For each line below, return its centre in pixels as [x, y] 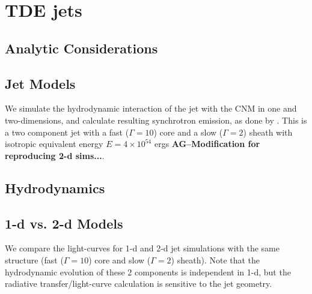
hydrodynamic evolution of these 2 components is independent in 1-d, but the [148, 271]
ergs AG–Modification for [207, 144]
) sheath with [268, 132]
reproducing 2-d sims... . [55, 155]
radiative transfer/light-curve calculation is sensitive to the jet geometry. [139, 283]
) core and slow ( [120, 259]
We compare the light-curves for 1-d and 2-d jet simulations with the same [142, 248]
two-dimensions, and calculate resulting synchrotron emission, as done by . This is [156, 120]
